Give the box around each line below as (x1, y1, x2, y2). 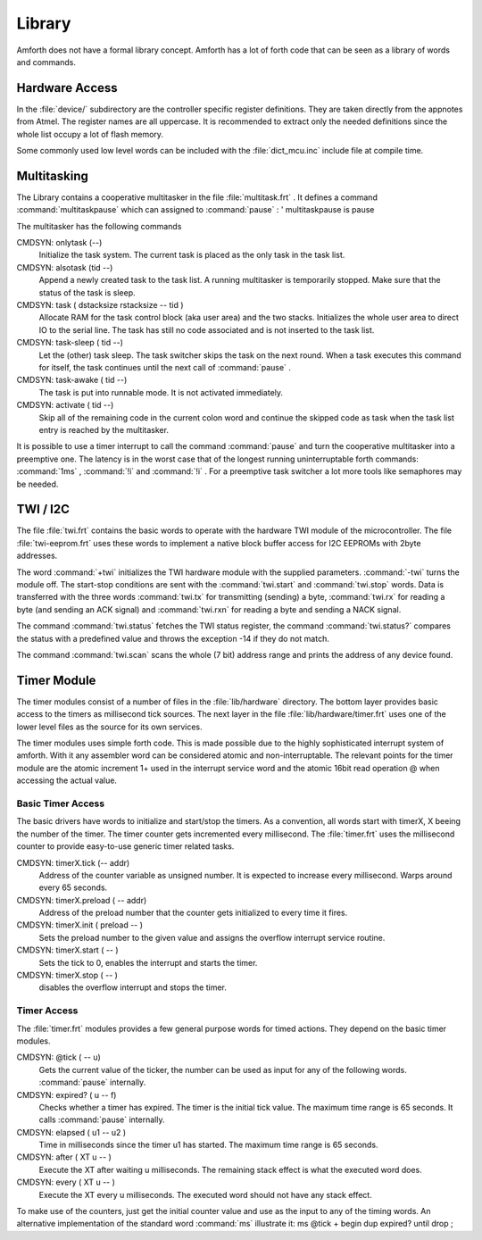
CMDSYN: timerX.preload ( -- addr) (16, 895, 147, 905)
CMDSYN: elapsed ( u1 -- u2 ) (16, 1127, 127, 1137)
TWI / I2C (16, 502, 71, 517)
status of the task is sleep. (38, 287, 136, 298)
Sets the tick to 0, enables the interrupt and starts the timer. (38, 957, 258, 968)
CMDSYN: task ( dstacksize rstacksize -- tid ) (16, 300, 184, 311)
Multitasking (16, 168, 88, 183)
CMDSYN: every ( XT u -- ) (16, 1177, 116, 1187)
